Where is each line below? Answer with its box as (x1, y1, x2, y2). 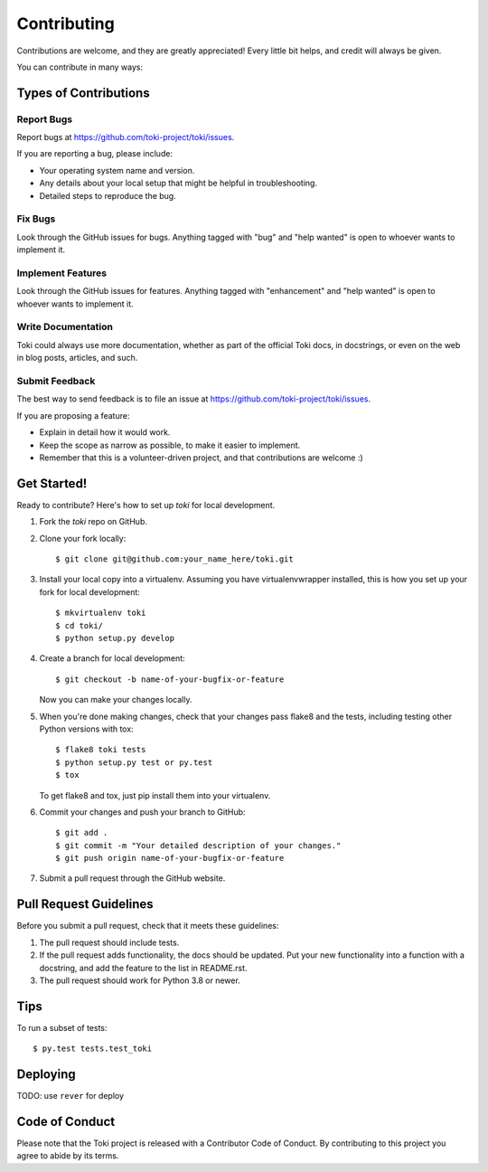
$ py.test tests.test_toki (33, 1044, 153, 1054)
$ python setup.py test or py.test (55, 757, 213, 768)
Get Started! (16, 476, 88, 491)
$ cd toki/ (55, 620, 104, 630)
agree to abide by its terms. (16, 1150, 119, 1161)
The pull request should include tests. (39, 937, 180, 948)
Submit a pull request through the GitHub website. (39, 873, 226, 884)
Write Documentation (16, 321, 113, 334)
